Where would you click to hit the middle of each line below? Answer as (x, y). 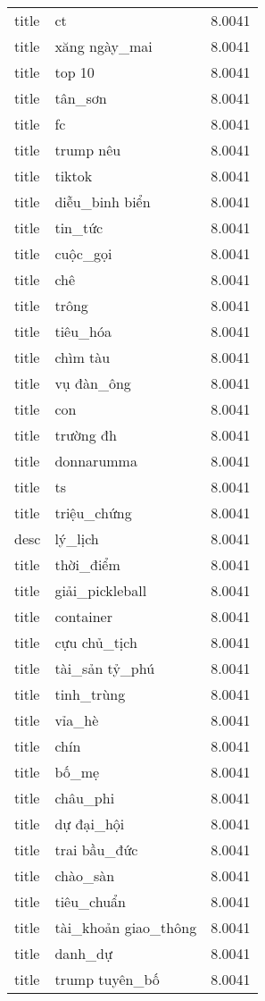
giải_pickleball (101, 590)
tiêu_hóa (83, 331)
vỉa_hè (77, 720)
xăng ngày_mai (104, 46)
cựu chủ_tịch (96, 642)
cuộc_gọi (83, 253)
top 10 (75, 72)
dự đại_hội (90, 824)
